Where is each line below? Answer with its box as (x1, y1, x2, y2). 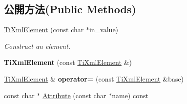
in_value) (89, 24, 119, 35)
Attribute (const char (42, 90, 106, 100)
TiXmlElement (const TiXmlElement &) (4, 57, 132, 67)
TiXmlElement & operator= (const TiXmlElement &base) (4, 73, 184, 83)
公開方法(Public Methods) (4, 1, 136, 17)
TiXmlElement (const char (4, 24, 84, 35)
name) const (112, 90, 148, 100)
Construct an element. (4, 41, 71, 51)
